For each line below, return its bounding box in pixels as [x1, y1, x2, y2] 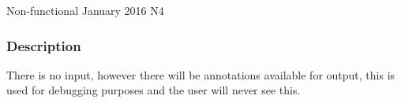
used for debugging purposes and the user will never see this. [6, 82, 301, 98]
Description [6, 35, 81, 55]
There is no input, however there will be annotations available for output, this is [6, 66, 395, 83]
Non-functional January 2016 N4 [6, 2, 164, 18]
